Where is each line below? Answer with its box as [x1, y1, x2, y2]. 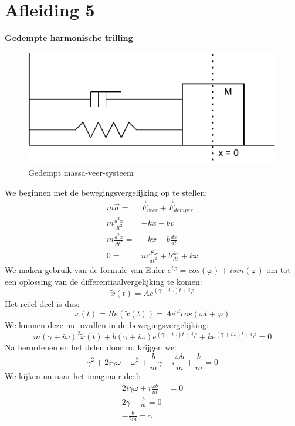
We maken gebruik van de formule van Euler [5, 264, 165, 275]
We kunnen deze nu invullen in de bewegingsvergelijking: [5, 319, 209, 331]
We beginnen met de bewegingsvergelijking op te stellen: [5, 186, 208, 198]
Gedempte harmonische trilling [5, 32, 133, 44]
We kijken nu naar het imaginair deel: [5, 370, 141, 382]
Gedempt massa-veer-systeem [28, 166, 134, 179]
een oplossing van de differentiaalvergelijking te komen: [5, 275, 202, 287]
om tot [266, 264, 291, 275]
